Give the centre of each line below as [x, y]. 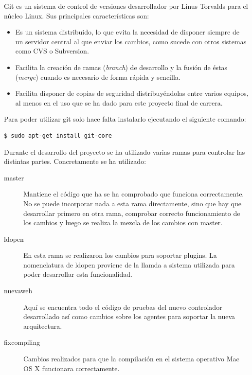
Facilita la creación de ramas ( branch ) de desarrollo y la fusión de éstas [121, 67]
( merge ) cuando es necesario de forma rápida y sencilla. [98, 77]
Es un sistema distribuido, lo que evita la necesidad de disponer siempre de [127, 32]
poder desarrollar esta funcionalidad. [78, 274]
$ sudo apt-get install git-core [58, 135]
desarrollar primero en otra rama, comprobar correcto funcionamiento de [132, 213]
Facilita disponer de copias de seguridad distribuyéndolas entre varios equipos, [132, 93]
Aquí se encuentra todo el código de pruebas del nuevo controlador [123, 307]
